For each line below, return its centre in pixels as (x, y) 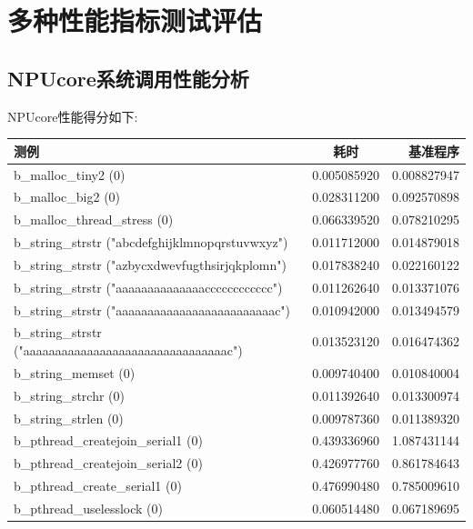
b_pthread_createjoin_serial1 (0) (108, 440)
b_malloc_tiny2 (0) (70, 174)
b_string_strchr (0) (70, 395)
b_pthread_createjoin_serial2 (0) (108, 463)
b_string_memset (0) (75, 372)
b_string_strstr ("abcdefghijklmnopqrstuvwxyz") (151, 242)
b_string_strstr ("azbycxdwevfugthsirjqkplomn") (150, 264)
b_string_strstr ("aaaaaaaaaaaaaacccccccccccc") (148, 287)
